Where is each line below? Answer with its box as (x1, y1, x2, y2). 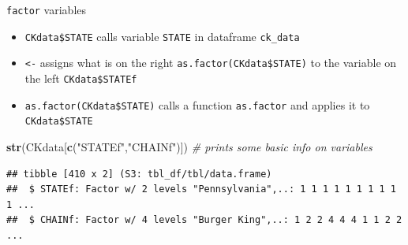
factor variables (6, 2, 87, 17)
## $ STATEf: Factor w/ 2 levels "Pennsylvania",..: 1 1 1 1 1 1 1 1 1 (6, 184, 396, 195)
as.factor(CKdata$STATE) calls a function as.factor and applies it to (24, 96, 370, 113)
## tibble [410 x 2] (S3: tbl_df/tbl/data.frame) (6, 168, 272, 180)
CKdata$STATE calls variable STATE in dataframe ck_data (24, 28, 300, 44)
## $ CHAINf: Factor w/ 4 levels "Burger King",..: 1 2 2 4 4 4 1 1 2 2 (6, 214, 402, 226)
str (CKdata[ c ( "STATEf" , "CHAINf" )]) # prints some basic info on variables (6, 138, 372, 154)
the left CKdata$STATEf (24, 69, 137, 86)
